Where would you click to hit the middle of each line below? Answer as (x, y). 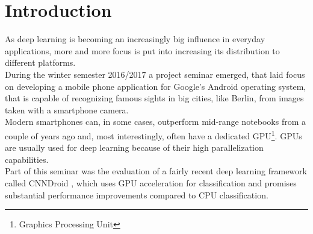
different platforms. (40, 62)
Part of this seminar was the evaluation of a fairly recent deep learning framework (156, 171)
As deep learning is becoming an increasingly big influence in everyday (135, 39)
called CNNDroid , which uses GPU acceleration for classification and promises (151, 182)
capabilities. (27, 159)
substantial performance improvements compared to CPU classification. (137, 194)
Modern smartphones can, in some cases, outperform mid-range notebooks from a (156, 122)
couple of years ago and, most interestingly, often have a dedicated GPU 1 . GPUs (153, 134)
